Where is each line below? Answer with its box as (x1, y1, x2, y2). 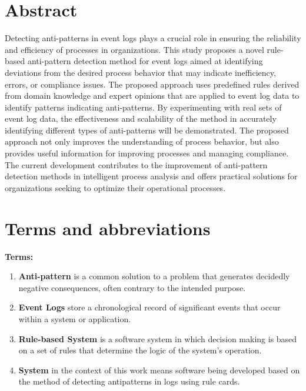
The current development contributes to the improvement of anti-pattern (5, 158, 268, 171)
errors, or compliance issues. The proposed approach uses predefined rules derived (5, 78, 300, 90)
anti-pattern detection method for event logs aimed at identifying (27, 55, 263, 67)
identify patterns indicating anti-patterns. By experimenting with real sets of (5, 101, 282, 113)
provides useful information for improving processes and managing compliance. (5, 147, 289, 159)
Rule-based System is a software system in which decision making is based (18, 332, 297, 345)
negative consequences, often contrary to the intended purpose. (18, 281, 246, 293)
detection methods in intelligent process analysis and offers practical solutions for (5, 170, 298, 182)
